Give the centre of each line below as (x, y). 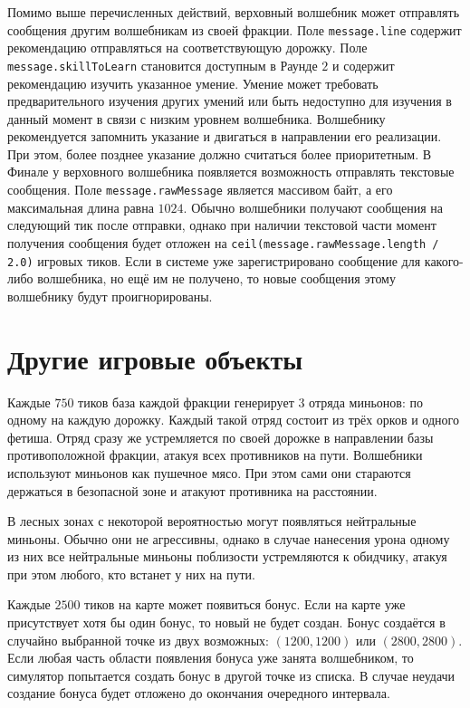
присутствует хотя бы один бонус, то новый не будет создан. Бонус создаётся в (226, 622)
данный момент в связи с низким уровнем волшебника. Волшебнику (197, 118)
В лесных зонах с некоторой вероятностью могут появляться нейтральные (212, 521)
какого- (444, 260)
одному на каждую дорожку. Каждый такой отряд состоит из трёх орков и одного (233, 420)
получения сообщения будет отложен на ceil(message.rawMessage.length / (223, 242)
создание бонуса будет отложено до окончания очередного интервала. (199, 693)
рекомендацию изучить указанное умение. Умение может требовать (193, 83)
